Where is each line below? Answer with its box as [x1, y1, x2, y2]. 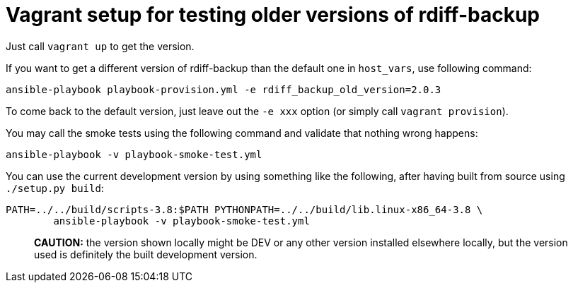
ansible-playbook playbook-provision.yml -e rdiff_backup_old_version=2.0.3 [6, 83, 441, 95]
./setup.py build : [6, 181, 104, 194]
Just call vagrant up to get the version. [6, 40, 195, 52]
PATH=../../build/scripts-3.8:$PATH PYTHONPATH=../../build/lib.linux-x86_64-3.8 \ [6, 203, 483, 215]
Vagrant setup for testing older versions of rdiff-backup [6, 3, 540, 27]
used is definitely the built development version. [34, 248, 257, 260]
